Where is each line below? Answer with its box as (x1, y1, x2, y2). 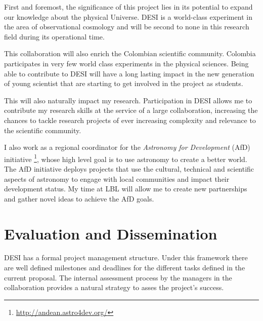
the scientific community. (4, 125, 81, 135)
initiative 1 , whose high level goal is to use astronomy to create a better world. (4, 152, 247, 164)
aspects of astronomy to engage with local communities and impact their (4, 173, 230, 184)
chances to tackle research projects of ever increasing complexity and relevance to (4, 114, 256, 125)
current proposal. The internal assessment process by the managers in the (4, 272, 232, 283)
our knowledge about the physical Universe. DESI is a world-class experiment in (4, 11, 252, 22)
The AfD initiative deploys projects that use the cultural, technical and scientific (4, 163, 254, 174)
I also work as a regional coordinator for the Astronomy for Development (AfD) (4, 142, 250, 152)
